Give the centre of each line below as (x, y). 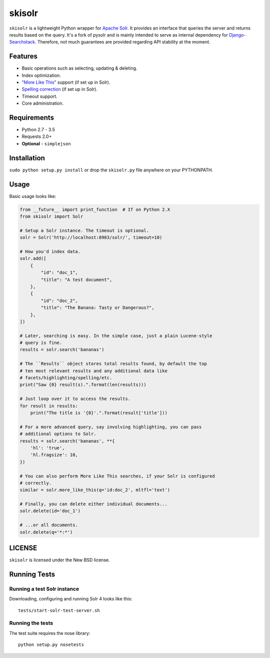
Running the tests (31, 623)
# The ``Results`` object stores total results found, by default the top (113, 364)
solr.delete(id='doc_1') (50, 511)
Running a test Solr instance (44, 589)
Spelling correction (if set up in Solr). (59, 89)
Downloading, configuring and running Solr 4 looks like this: (71, 599)
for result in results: (49, 406)
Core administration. (43, 103)
